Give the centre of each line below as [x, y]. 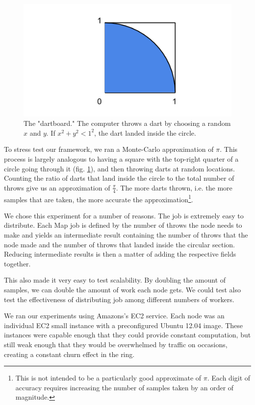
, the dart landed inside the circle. [145, 132]
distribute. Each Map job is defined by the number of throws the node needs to [123, 225]
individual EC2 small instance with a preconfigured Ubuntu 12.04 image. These [124, 325]
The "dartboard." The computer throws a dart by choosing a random [127, 123]
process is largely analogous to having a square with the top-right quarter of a [121, 159]
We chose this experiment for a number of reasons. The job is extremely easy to [124, 215]
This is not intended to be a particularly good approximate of [108, 378]
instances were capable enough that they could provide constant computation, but [127, 335]
